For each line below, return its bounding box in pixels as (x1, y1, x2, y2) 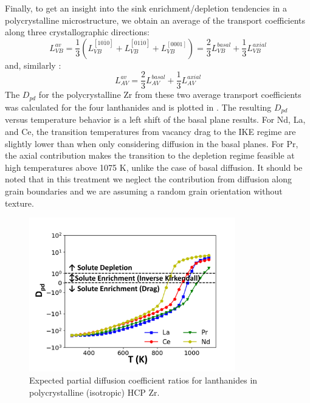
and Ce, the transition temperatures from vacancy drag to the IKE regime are (5, 125, 296, 137)
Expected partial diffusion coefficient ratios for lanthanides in (29, 374, 258, 387)
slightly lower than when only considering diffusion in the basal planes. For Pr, (5, 137, 298, 150)
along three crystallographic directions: (5, 26, 150, 38)
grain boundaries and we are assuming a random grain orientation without (5, 184, 283, 197)
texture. (5, 196, 34, 209)
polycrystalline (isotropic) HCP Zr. (29, 385, 160, 398)
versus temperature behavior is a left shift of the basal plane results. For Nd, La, (5, 113, 306, 126)
